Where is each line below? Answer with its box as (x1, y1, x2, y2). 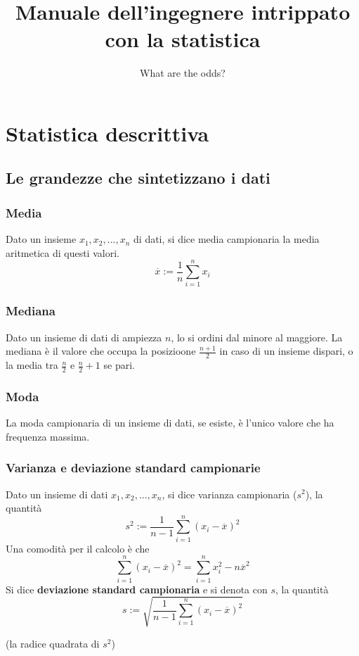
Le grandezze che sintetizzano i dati (6, 167, 270, 189)
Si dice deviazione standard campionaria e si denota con (6, 581, 268, 596)
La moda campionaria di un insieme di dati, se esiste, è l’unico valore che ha (6, 415, 334, 430)
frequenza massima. (6, 429, 90, 443)
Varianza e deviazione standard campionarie (6, 459, 261, 477)
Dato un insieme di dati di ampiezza (6, 329, 162, 344)
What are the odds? (140, 65, 226, 80)
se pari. (103, 358, 135, 372)
